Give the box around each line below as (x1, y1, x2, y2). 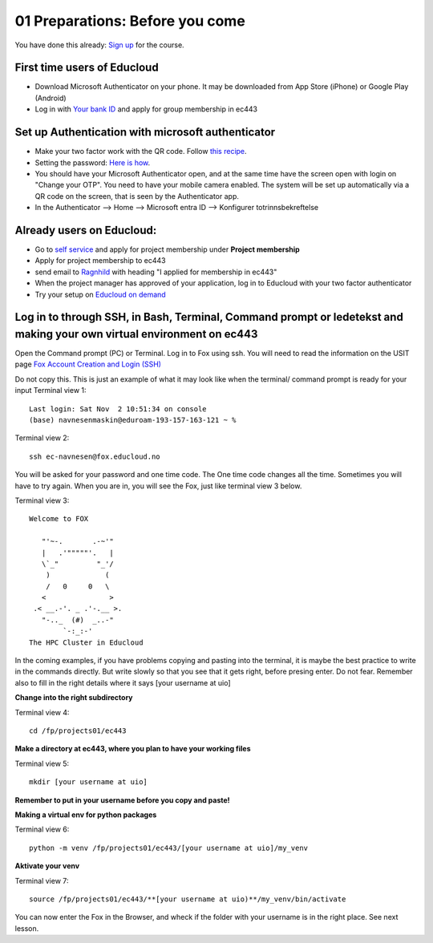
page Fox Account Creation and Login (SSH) (14, 359, 162, 369)
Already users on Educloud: (14, 223, 157, 237)
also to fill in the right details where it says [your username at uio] (14, 678, 232, 687)
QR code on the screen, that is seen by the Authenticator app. (34, 191, 240, 200)
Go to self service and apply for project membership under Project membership (34, 245, 300, 254)
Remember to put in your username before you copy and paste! (14, 795, 230, 805)
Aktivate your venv (14, 861, 80, 871)
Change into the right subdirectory (14, 693, 133, 702)
